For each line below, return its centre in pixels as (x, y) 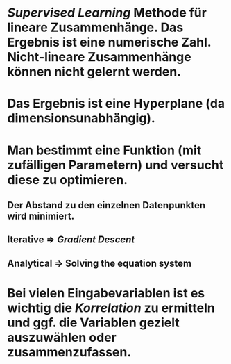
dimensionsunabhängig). (82, 118)
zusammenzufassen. (69, 352)
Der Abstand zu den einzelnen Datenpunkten (106, 205)
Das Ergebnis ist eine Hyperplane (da (116, 104)
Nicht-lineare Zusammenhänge (100, 57)
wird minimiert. (41, 216)
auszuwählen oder (62, 337)
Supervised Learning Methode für (107, 13)
